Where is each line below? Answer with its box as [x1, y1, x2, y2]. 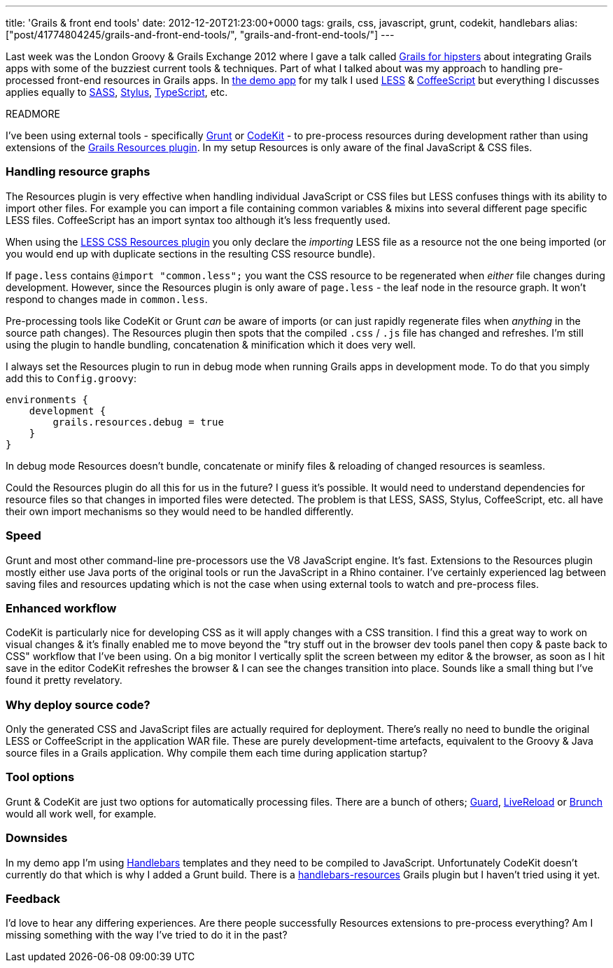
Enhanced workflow [6, 601, 117, 615]
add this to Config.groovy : [6, 372, 136, 384]
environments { [6, 393, 89, 405]
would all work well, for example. [6, 807, 157, 820]
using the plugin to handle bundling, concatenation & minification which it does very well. [6, 338, 416, 351]
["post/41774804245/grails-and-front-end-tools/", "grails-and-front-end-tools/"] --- [6, 29, 395, 41]
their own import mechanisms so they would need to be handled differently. [6, 505, 354, 517]
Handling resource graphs [6, 164, 150, 179]
